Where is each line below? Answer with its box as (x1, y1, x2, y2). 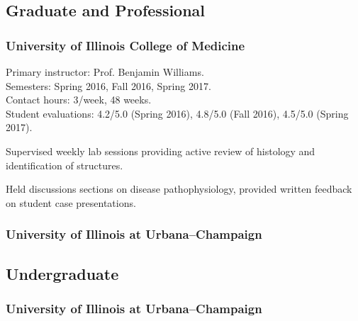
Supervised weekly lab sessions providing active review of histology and (6, 143, 315, 158)
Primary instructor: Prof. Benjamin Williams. (6, 64, 204, 79)
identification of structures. (6, 157, 123, 172)
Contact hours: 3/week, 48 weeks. (6, 92, 152, 107)
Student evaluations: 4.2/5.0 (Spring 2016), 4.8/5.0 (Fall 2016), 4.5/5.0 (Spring (6, 106, 349, 120)
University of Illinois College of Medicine (6, 36, 245, 54)
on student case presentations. (6, 195, 136, 210)
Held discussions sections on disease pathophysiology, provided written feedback (6, 181, 352, 196)
